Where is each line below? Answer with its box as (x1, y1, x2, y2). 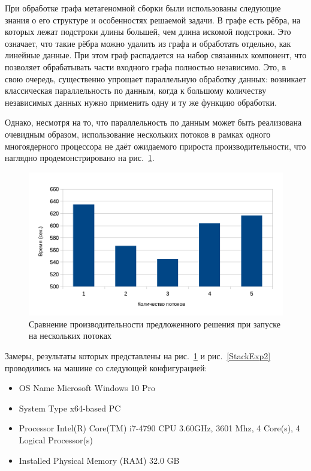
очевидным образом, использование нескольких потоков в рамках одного (5, 127, 271, 140)
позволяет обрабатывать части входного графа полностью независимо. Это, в (5, 60, 286, 73)
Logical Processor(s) (19, 433, 93, 446)
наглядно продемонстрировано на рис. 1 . (5, 151, 155, 164)
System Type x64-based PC (19, 401, 121, 414)
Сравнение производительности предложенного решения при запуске (29, 317, 280, 330)
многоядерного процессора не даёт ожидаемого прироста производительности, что (5, 139, 306, 152)
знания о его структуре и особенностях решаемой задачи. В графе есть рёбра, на (5, 13, 301, 26)
